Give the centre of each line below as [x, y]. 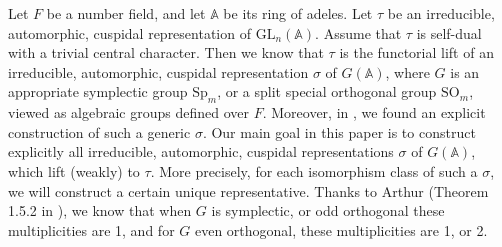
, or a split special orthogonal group [327, 91]
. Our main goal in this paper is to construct [339, 131]
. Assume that [358, 32]
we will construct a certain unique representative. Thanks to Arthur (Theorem [248, 190]
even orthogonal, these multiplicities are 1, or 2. [341, 229]
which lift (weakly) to [74, 170]
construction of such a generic [99, 131]
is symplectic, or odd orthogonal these [328, 210]
